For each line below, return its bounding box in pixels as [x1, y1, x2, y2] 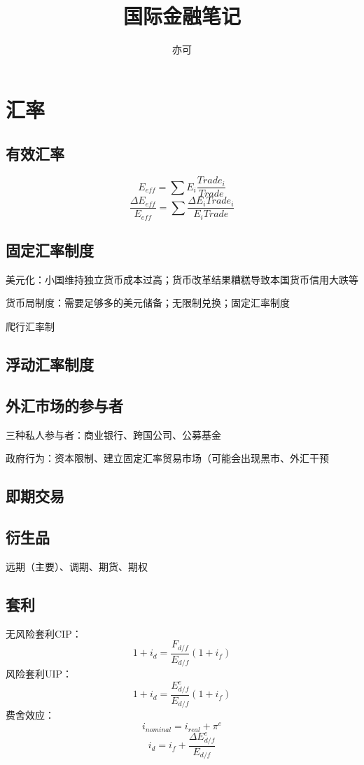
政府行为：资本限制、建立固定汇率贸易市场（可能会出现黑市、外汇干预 [6, 451, 329, 465]
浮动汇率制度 [6, 353, 94, 375]
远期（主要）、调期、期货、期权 [6, 559, 148, 573]
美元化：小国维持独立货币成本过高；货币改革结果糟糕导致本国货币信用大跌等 [6, 272, 358, 286]
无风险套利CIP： [6, 626, 82, 640]
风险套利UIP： [6, 666, 73, 681]
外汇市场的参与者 [6, 394, 123, 416]
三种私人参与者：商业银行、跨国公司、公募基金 [6, 427, 221, 442]
